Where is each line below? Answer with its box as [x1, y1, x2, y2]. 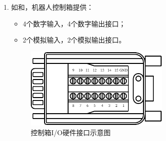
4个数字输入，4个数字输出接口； [23, 18, 126, 28]
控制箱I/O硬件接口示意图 [30, 127, 111, 137]
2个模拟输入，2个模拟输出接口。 [23, 35, 126, 45]
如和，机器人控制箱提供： [11, 2, 94, 12]
